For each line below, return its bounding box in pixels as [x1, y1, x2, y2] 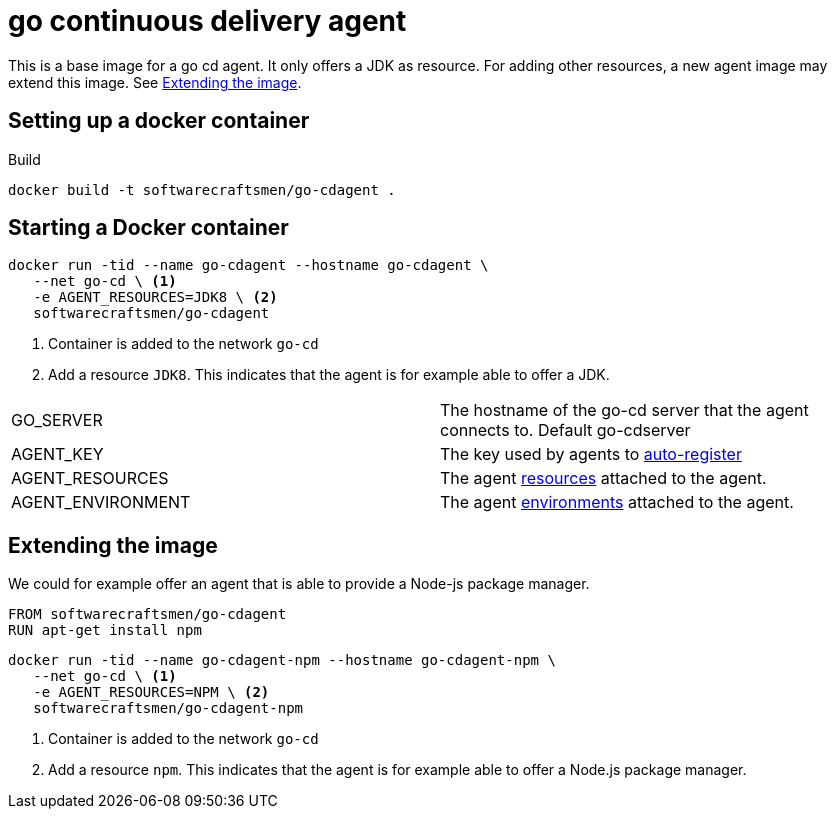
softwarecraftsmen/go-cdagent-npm [33, 700, 304, 717]
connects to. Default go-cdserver [440, 420, 691, 441]
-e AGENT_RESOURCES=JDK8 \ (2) [33, 289, 278, 306]
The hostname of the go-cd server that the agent [440, 400, 809, 421]
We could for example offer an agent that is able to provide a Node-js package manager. [8, 575, 590, 593]
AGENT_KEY [11, 444, 104, 465]
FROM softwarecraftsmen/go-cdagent [8, 606, 287, 623]
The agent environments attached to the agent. [440, 492, 794, 513]
